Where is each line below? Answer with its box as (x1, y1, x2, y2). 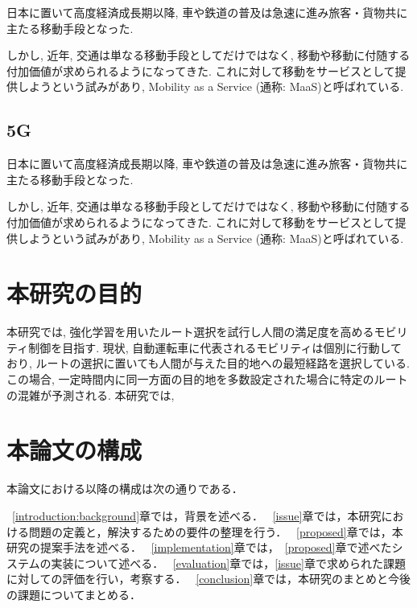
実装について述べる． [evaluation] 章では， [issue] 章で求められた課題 (51, 554, 406, 571)
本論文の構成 (6, 433, 142, 466)
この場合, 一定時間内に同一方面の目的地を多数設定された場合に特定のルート (6, 371, 408, 388)
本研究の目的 (6, 277, 142, 310)
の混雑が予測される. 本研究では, (6, 386, 175, 403)
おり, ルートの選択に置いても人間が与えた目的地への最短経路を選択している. (6, 355, 410, 372)
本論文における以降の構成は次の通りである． (6, 480, 243, 497)
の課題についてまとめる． (6, 585, 141, 602)
